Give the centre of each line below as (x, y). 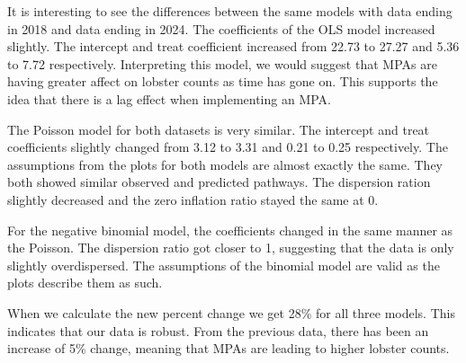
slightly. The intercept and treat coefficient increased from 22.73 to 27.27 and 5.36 (233, 46)
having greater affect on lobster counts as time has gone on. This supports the (223, 81)
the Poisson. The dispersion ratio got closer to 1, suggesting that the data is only (231, 248)
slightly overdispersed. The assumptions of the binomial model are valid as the (224, 265)
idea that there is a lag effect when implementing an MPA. (170, 98)
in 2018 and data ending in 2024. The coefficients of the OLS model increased (221, 28)
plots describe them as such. (85, 283)
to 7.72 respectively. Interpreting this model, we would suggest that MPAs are (222, 63)
